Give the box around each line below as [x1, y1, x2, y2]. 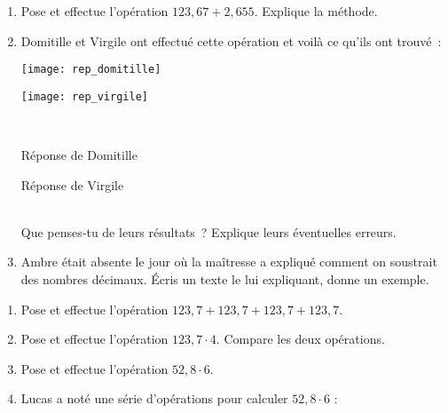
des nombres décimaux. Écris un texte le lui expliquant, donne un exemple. [20, 270, 429, 289]
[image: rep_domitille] [20, 63, 161, 76]
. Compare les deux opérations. [216, 330, 385, 348]
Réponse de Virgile [20, 175, 124, 194]
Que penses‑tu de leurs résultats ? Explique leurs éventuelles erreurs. [20, 222, 397, 241]
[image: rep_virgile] [20, 90, 148, 103]
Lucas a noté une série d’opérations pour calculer [20, 389, 288, 408]
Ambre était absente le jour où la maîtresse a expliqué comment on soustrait [20, 252, 437, 271]
